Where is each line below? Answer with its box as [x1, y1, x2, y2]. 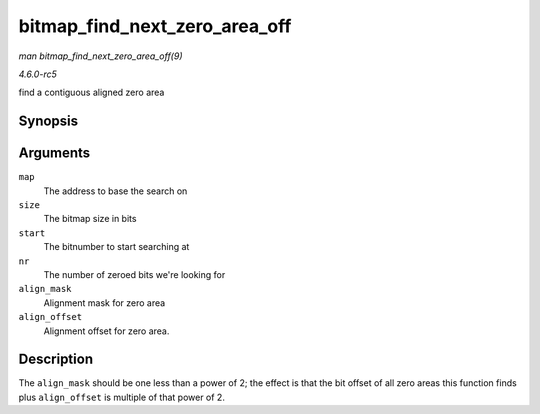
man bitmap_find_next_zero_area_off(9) [18, 50, 183, 62]
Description [18, 351, 94, 368]
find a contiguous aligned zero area [18, 86, 165, 99]
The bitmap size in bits [43, 213, 137, 225]
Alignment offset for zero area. [43, 325, 170, 337]
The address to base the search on [43, 185, 188, 197]
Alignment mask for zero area [43, 296, 166, 309]
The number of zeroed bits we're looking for [43, 268, 226, 280]
